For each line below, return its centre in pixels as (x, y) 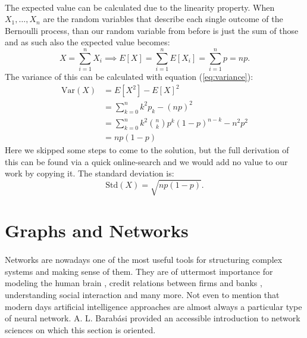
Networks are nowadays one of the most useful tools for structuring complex (144, 260)
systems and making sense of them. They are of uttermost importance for (139, 271)
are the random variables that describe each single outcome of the (163, 19)
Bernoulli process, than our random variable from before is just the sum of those (152, 30)
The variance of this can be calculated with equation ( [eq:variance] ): (129, 77)
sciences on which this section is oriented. (80, 329)
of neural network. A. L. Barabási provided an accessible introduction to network (153, 318)
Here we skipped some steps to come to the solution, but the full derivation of (147, 149)
